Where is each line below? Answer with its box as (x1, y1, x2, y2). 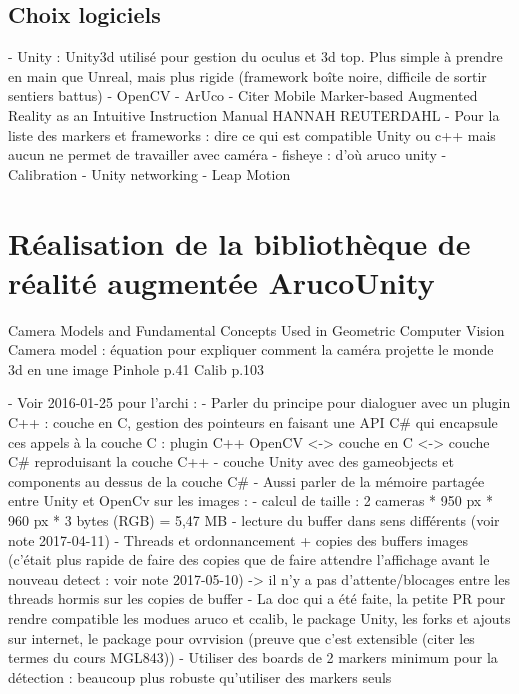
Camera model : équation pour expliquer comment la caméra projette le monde (8, 339, 494, 360)
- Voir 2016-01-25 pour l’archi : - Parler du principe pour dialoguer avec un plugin (8, 392, 511, 413)
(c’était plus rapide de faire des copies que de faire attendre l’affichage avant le (8, 549, 490, 570)
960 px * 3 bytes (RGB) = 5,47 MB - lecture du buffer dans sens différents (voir (8, 510, 500, 531)
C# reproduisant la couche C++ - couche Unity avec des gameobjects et (8, 451, 454, 472)
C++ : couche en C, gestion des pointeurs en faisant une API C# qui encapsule (8, 412, 498, 433)
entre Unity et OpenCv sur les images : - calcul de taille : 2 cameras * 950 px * (8, 490, 493, 511)
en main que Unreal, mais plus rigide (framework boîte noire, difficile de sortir (8, 65, 487, 86)
